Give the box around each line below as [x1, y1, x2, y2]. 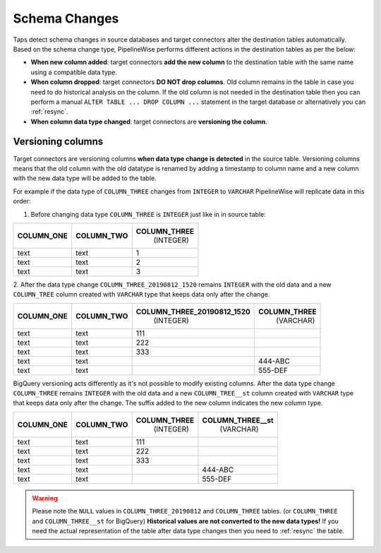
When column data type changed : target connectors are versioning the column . [30, 117, 268, 126]
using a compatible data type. [30, 68, 118, 76]
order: [13, 197, 31, 206]
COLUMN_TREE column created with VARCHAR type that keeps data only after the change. [13, 290, 270, 299]
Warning [32, 494, 58, 502]
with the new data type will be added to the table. [13, 174, 157, 183]
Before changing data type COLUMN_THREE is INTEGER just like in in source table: [30, 210, 266, 218]
